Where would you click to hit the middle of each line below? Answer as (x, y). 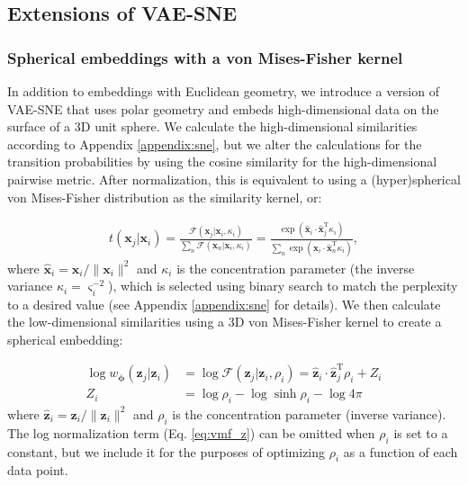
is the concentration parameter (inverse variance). (309, 413)
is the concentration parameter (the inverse (296, 268)
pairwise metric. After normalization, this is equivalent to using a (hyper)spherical (234, 179)
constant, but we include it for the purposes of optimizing (166, 451)
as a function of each (400, 451)
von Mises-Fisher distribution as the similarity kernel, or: (165, 197)
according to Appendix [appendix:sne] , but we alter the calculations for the (215, 144)
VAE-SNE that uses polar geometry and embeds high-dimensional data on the (223, 108)
